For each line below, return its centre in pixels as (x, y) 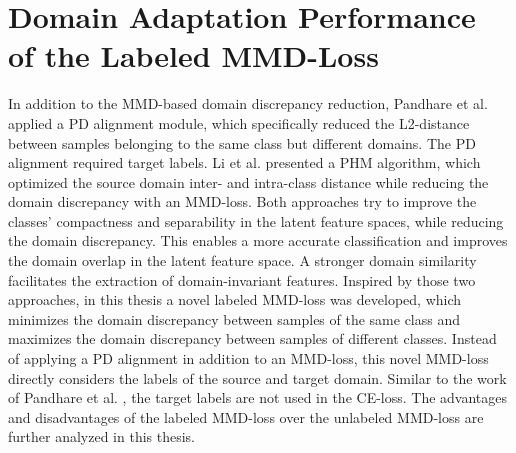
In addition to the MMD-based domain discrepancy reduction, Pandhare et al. (248, 103)
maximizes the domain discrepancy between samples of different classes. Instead (252, 338)
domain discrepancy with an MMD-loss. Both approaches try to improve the (242, 201)
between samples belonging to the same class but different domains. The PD (242, 142)
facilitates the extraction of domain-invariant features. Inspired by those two (242, 279)
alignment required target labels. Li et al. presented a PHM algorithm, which (244, 162)
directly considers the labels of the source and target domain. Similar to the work (257, 377)
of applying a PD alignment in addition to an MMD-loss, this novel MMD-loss (248, 358)
